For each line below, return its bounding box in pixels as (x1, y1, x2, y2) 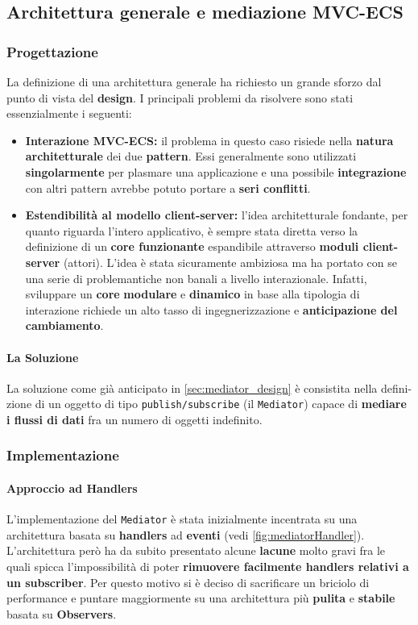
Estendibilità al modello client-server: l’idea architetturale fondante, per (25, 206, 408, 223)
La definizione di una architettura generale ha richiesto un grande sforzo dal (6, 73, 382, 90)
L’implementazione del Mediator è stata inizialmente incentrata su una (6, 510, 358, 527)
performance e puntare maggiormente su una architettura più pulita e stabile (6, 590, 395, 606)
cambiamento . (25, 317, 104, 334)
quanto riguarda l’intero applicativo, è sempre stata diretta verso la (25, 222, 358, 239)
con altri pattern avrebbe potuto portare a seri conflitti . (25, 179, 311, 196)
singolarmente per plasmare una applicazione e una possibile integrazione (25, 163, 407, 180)
